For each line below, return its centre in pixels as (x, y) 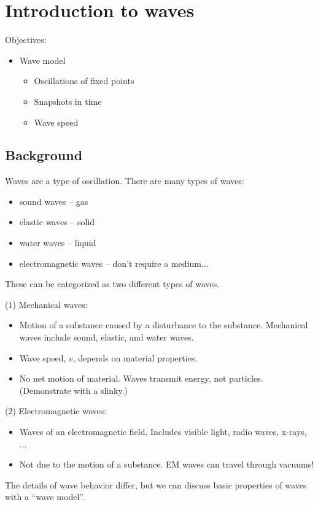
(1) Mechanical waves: (46, 304)
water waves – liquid (58, 243)
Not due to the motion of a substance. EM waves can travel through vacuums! (167, 464)
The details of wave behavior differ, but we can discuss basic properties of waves (156, 484)
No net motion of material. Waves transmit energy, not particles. (141, 378)
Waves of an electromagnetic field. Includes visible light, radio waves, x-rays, (163, 432)
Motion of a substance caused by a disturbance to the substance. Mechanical (164, 325)
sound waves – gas (54, 201)
